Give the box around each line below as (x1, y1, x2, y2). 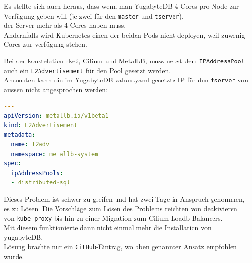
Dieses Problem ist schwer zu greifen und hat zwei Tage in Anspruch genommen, (4, 193, 245, 203)
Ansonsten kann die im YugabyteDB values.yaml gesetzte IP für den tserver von (4, 75, 248, 85)
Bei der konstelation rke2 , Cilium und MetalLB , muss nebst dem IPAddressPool (4, 56, 245, 66)
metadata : (4, 131, 36, 139)
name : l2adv (11, 141, 50, 148)
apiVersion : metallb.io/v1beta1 (4, 112, 109, 120)
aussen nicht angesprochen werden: (4, 84, 108, 94)
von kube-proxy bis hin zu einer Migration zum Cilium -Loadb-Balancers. (4, 213, 223, 223)
